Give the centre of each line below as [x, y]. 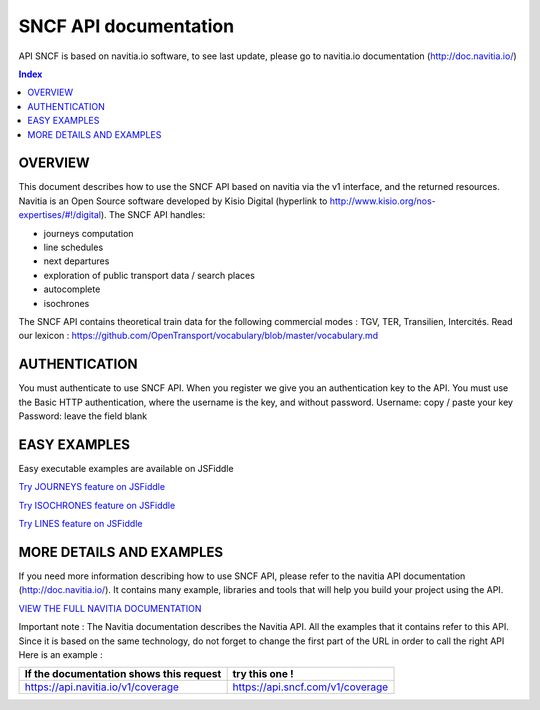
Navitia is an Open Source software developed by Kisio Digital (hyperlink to [173, 201]
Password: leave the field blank [83, 416]
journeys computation [88, 233]
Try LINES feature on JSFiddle [80, 524]
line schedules [73, 247]
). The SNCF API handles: [153, 215]
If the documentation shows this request [123, 674]
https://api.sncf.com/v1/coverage [310, 687]
